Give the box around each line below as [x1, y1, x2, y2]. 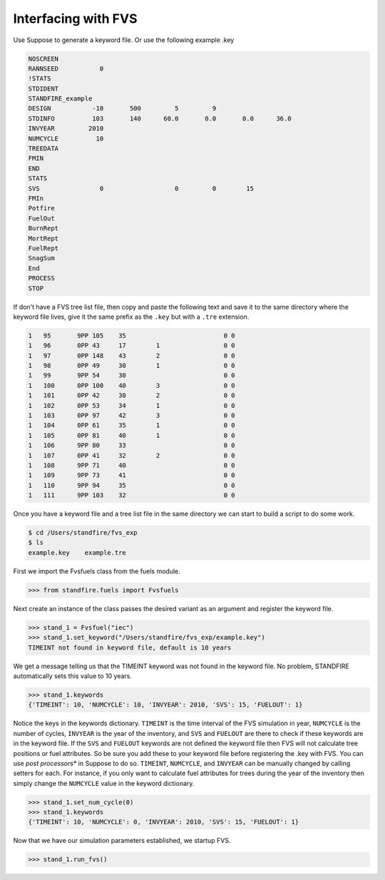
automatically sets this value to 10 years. [13, 671, 132, 680]
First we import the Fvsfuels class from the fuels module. [13, 567, 181, 575]
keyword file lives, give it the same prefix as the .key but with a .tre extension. [13, 312, 250, 321]
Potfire [28, 204, 55, 213]
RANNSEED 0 [28, 64, 104, 73]
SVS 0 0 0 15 [28, 184, 255, 193]
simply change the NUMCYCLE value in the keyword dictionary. [13, 779, 195, 787]
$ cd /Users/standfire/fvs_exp [28, 528, 138, 537]
